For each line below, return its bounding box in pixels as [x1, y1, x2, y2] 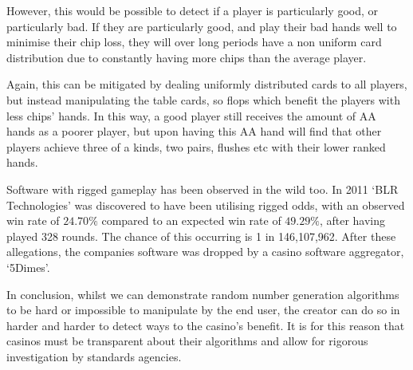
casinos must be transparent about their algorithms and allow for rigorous [6, 333, 368, 349]
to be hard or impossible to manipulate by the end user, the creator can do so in [6, 301, 400, 318]
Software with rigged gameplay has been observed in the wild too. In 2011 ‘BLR [6, 180, 399, 197]
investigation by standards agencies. [6, 348, 182, 364]
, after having [319, 212, 386, 229]
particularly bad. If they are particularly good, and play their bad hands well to [6, 18, 397, 34]
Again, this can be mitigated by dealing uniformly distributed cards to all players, [6, 76, 407, 92]
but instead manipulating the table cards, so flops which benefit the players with [6, 91, 400, 108]
